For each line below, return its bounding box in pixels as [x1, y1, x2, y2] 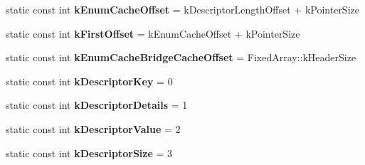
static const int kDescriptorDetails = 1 [6, 97, 188, 112]
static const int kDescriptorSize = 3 [6, 145, 173, 160]
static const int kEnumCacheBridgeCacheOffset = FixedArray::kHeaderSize [6, 50, 356, 65]
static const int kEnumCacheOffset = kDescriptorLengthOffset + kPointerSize [6, 2, 359, 16]
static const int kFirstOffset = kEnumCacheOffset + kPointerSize [6, 26, 300, 41]
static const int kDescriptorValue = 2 [6, 121, 181, 136]
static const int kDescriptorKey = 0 [6, 73, 173, 88]
